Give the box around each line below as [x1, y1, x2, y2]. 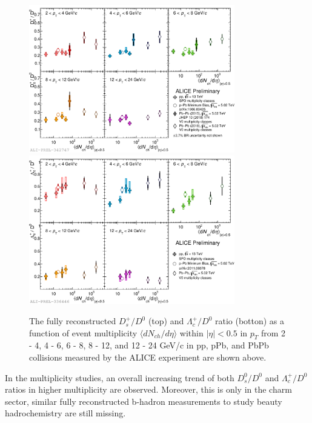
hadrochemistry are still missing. [5, 407, 126, 419]
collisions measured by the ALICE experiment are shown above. [29, 351, 267, 364]
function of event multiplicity [29, 326, 138, 339]
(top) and [148, 315, 184, 327]
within [179, 326, 204, 339]
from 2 [261, 326, 286, 339]
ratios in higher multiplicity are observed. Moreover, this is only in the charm [5, 383, 292, 396]
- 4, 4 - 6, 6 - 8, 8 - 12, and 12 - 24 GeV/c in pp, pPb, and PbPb [29, 339, 269, 351]
